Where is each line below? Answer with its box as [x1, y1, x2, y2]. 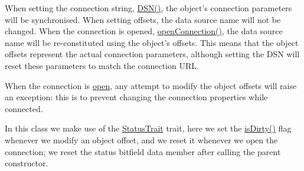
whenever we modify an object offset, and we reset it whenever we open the [5, 133, 278, 146]
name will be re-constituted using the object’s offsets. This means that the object [5, 36, 299, 48]
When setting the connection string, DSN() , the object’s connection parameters [5, 2, 292, 14]
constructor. [5, 157, 48, 169]
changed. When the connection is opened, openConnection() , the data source [5, 25, 283, 37]
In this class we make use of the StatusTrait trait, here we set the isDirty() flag [5, 122, 292, 134]
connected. [5, 102, 43, 114]
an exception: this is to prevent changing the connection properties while [5, 91, 268, 103]
